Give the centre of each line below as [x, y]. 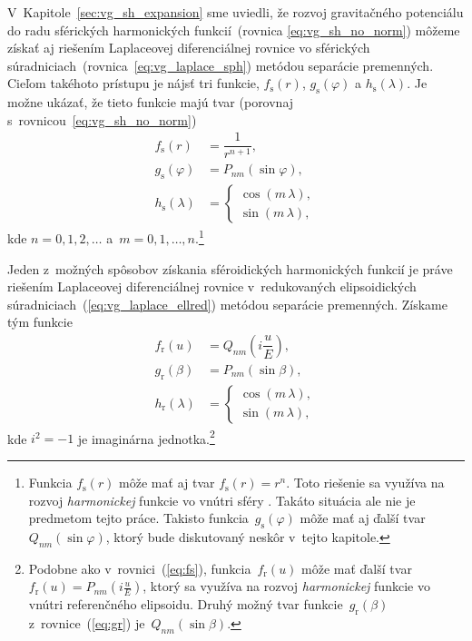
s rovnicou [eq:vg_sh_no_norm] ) [102, 119]
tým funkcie [40, 322]
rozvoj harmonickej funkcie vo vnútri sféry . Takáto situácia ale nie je [222, 500]
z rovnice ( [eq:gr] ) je [87, 623]
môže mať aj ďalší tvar [363, 518]
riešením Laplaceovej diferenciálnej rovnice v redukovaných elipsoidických [212, 286]
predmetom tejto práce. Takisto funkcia [138, 518]
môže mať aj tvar [167, 483]
